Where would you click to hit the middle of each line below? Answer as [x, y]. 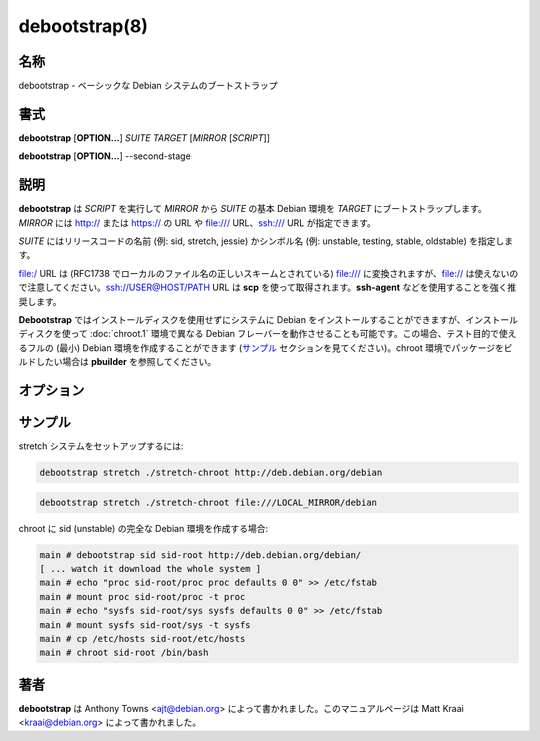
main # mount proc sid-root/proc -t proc [142, 596]
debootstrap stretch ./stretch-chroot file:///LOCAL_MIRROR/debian [208, 502]
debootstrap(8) [83, 26]
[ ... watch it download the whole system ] [150, 569]
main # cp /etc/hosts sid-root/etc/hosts [142, 638]
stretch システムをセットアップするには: [101, 446]
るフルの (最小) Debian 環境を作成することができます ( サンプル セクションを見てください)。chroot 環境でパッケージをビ [265, 347]
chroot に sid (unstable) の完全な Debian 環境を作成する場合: [143, 528]
